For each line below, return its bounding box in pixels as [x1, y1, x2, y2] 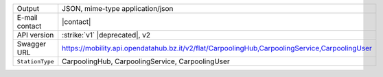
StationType [16, 58, 54, 65]
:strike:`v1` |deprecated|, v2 [62, 31, 151, 40]
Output [16, 4, 40, 13]
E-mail [16, 13, 38, 22]
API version [16, 31, 54, 40]
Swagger [16, 40, 47, 48]
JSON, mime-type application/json [62, 4, 174, 13]
